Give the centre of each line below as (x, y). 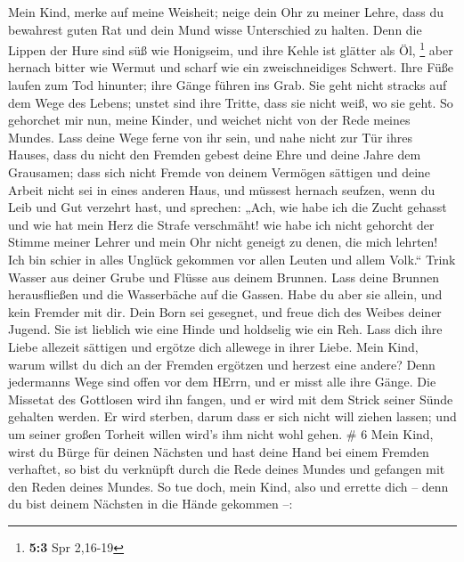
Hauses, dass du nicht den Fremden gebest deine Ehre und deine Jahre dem (215, 155)
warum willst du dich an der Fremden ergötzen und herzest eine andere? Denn (222, 364)
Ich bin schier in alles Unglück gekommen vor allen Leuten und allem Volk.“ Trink (232, 259)
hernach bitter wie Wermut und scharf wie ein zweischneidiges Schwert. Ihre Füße (231, 67)
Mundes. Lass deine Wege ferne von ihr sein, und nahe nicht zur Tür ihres (210, 137)
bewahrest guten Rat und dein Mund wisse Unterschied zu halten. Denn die (215, 29)
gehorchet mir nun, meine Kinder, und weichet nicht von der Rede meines (209, 120)
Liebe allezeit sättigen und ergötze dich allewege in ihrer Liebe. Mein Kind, (213, 346)
